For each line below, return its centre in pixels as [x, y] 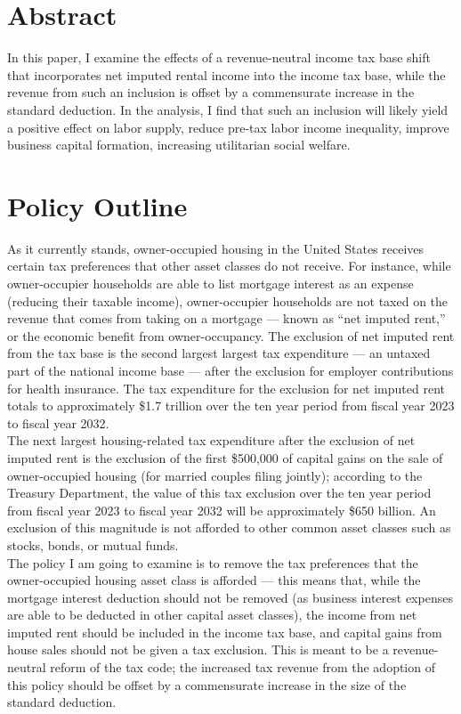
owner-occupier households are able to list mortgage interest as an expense [210, 283]
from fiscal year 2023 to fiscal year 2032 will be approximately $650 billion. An [222, 510]
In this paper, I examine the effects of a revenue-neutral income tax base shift [219, 57]
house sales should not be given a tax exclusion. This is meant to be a [198, 649]
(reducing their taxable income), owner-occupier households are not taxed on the [228, 300]
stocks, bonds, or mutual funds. [93, 544]
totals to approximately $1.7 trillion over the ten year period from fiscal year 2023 [231, 406]
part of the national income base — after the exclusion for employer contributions [230, 370]
